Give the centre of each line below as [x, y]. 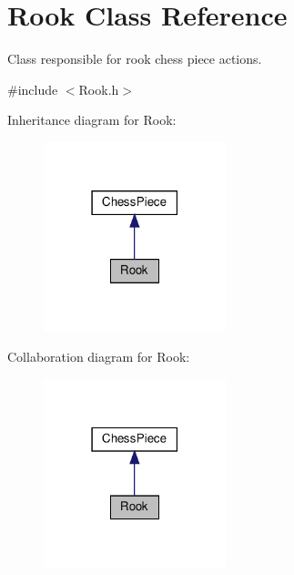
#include [33, 89]
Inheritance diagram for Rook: [92, 120]
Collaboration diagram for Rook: [99, 357]
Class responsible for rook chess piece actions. [135, 59]
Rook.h [99, 89]
